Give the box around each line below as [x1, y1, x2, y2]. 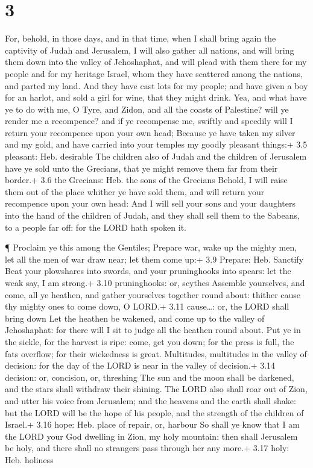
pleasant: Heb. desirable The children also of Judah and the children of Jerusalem [5, 150, 307, 163]
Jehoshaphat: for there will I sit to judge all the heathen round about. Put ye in [5, 323, 301, 336]
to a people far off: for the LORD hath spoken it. [5, 220, 186, 233]
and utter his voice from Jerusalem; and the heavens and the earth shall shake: [5, 394, 296, 407]
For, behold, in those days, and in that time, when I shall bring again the [5, 32, 276, 45]
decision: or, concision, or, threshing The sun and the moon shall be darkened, [5, 370, 294, 383]
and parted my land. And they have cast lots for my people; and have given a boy [5, 79, 308, 92]
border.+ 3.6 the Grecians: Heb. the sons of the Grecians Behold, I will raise [5, 173, 288, 186]
